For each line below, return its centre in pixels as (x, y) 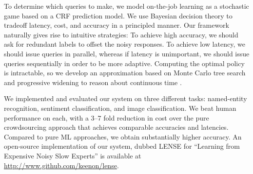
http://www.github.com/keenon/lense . (61, 165)
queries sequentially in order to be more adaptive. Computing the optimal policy (124, 63)
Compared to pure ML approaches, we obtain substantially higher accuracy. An (123, 136)
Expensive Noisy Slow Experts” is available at (73, 155)
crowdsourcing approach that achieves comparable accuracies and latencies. (116, 127)
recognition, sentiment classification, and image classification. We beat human (120, 108)
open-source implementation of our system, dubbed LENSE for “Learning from (122, 146)
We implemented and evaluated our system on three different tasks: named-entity (126, 98)
